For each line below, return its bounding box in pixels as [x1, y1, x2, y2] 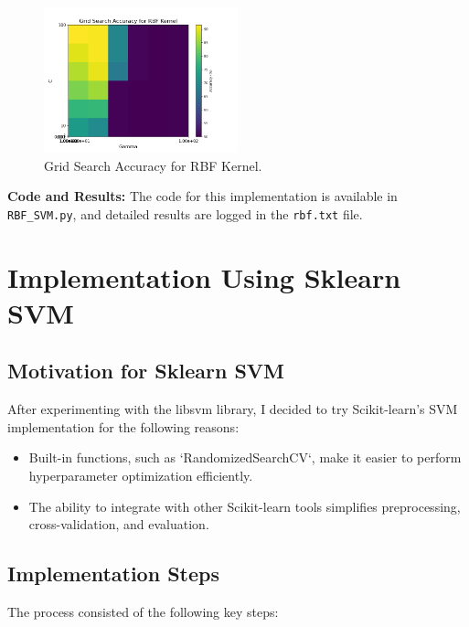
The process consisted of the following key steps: [7, 601, 279, 621]
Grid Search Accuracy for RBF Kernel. [44, 155, 262, 175]
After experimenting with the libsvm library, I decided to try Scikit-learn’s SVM [7, 399, 458, 419]
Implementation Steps [7, 559, 219, 588]
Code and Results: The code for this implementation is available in [7, 186, 398, 206]
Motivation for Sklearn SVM [7, 356, 284, 385]
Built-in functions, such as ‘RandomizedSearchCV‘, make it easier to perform [28, 448, 462, 467]
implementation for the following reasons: [7, 417, 240, 436]
